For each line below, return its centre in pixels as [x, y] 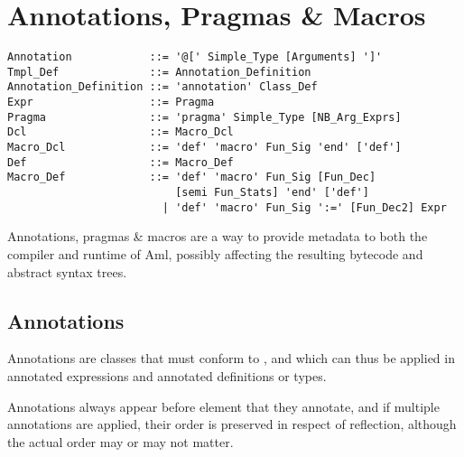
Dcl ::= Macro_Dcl [121, 132]
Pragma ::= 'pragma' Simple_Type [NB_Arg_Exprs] [204, 117]
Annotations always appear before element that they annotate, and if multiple [223, 406]
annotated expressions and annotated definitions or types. [167, 375]
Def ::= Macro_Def [121, 162]
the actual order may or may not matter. [121, 441]
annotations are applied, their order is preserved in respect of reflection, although [232, 424]
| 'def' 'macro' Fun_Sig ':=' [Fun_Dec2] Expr [304, 207]
